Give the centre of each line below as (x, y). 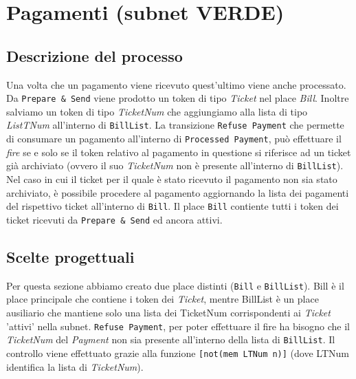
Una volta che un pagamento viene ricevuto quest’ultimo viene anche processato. (176, 84)
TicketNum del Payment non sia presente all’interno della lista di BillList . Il (171, 339)
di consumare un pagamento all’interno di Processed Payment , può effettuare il (174, 139)
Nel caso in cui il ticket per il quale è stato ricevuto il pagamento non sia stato (172, 178)
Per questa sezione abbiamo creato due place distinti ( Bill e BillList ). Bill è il (175, 285)
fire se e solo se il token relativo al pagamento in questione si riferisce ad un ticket (179, 152)
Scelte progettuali (70, 256)
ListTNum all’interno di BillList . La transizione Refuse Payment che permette (175, 125)
